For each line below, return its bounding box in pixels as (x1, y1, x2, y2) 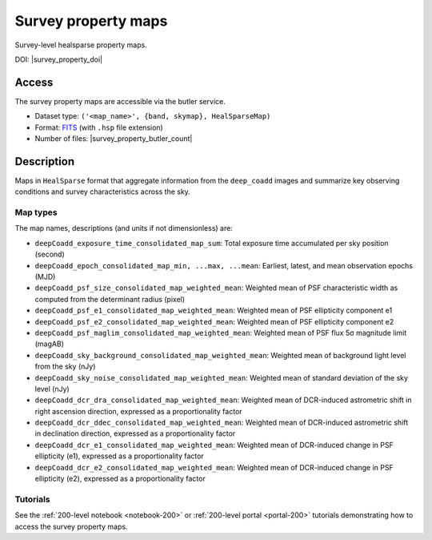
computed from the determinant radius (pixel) (34, 294, 186, 304)
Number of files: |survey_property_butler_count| (34, 134, 193, 143)
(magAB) (34, 339, 64, 349)
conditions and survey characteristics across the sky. (14, 187, 191, 196)
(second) (34, 249, 66, 260)
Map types (14, 207, 58, 218)
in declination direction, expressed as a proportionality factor (34, 429, 236, 438)
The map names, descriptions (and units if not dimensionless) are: (14, 224, 234, 233)
